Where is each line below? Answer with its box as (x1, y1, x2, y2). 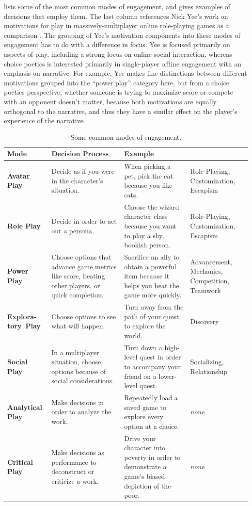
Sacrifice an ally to (124, 252, 180, 261)
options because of (51, 366, 106, 376)
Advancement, (190, 256, 232, 266)
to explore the (124, 321, 166, 331)
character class (124, 211, 168, 221)
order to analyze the (51, 407, 111, 417)
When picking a (124, 161, 171, 171)
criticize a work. (51, 475, 99, 486)
